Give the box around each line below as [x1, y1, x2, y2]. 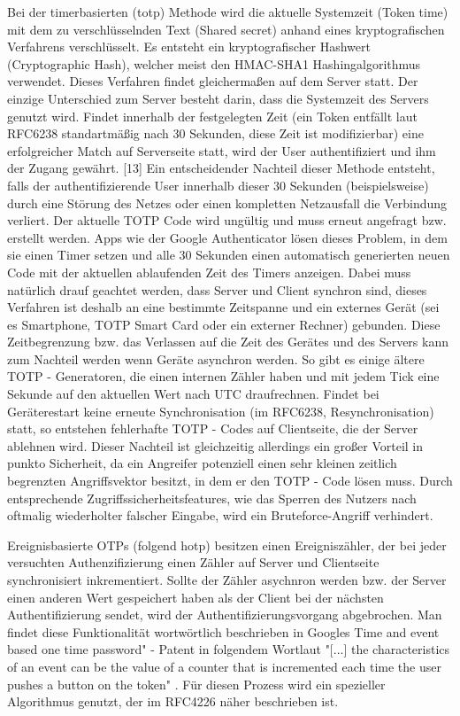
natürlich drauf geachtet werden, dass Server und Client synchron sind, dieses [7, 280, 427, 299]
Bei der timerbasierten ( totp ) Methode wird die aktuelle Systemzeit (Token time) [7, 3, 448, 20]
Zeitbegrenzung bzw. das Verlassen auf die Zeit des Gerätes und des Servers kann [7, 332, 448, 351]
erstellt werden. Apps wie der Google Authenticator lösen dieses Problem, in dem [7, 228, 448, 246]
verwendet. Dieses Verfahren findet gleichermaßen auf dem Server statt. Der [7, 72, 418, 90]
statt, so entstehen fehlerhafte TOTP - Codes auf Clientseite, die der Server [7, 419, 418, 438]
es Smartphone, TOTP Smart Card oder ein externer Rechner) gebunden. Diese [7, 315, 441, 333]
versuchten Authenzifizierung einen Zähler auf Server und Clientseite [7, 553, 379, 572]
